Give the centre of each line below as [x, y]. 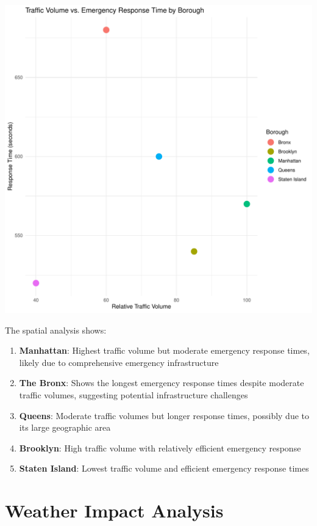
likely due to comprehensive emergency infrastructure [119, 362]
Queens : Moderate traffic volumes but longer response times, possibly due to [164, 415]
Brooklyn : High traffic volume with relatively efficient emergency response [160, 447]
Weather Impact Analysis [114, 510]
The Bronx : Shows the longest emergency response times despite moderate [162, 383]
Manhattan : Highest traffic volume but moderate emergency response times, [164, 350]
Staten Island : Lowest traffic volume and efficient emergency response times [164, 468]
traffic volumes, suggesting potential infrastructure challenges [134, 394]
